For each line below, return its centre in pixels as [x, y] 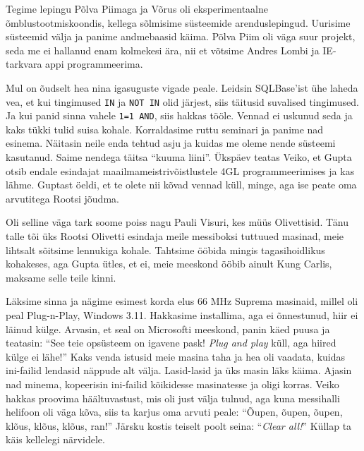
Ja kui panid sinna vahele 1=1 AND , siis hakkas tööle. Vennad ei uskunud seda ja [179, 115]
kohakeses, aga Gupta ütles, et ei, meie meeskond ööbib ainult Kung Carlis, [169, 264]
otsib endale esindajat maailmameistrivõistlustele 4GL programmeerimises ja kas [180, 170]
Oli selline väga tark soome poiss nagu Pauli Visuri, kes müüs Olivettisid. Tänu [177, 222]
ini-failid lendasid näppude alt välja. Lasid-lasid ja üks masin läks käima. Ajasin [179, 370]
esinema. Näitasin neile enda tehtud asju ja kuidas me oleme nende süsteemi [171, 143]
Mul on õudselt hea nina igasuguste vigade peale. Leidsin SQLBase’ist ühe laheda [182, 87]
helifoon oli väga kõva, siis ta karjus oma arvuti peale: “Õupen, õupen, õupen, [174, 412]
